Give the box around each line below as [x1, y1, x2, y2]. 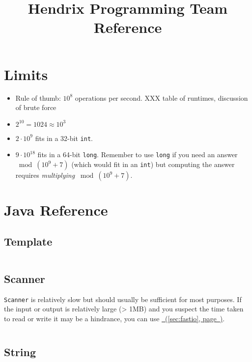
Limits [4, 64, 48, 84]
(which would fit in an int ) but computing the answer [71, 159, 235, 169]
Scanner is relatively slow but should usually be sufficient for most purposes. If [4, 294, 242, 304]
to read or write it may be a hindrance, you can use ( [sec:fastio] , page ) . [4, 313, 225, 324]
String [4, 344, 36, 360]
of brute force [15, 102, 56, 112]
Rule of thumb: [15, 92, 61, 103]
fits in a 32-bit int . [35, 133, 93, 143]
